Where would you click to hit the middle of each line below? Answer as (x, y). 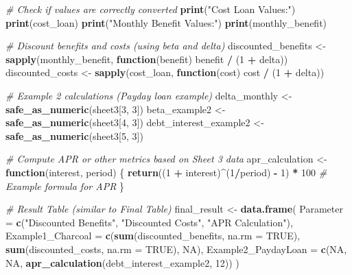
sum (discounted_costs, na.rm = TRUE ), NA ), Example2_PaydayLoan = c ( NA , (176, 249)
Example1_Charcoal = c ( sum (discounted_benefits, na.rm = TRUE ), (153, 236)
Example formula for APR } (65, 186)
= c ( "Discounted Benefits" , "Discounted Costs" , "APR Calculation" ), (149, 222)
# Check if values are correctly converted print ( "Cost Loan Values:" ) (151, 9)
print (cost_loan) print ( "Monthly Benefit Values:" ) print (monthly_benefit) (166, 22)
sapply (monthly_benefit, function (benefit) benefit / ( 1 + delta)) (147, 59)
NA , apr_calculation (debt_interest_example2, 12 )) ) (122, 262)
